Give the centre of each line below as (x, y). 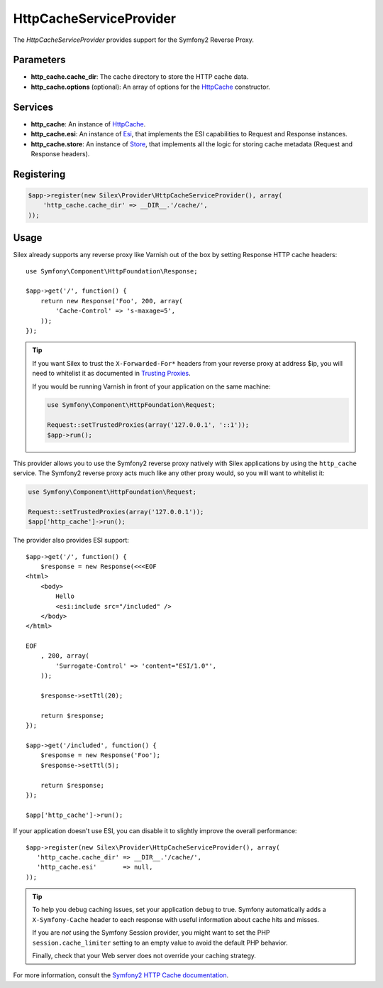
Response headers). (60, 153)
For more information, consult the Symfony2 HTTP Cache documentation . (121, 975)
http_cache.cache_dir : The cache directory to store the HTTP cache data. (140, 77)
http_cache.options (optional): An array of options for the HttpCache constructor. (151, 87)
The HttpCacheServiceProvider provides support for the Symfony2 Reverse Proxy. (134, 40)
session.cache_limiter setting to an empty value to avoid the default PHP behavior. (160, 943)
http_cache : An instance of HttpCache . (88, 124)
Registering (39, 174)
